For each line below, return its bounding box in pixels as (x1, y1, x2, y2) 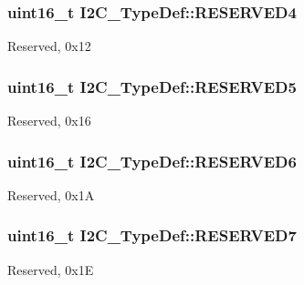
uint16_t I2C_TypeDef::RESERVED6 (7, 149, 297, 172)
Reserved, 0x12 (7, 36, 91, 56)
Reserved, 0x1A (7, 185, 95, 204)
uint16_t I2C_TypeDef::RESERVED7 (7, 224, 297, 247)
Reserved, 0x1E (7, 260, 94, 279)
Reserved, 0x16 (7, 111, 91, 130)
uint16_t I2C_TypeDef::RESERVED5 (7, 75, 297, 97)
